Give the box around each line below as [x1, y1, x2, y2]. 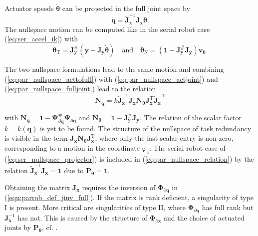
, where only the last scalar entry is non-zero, [95, 133, 234, 143]
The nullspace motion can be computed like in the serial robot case [4, 23, 210, 34]
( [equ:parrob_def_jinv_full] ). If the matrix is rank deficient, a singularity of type [4, 192, 254, 203]
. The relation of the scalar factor [140, 112, 242, 122]
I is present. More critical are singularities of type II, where [4, 202, 186, 212]
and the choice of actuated [164, 212, 245, 223]
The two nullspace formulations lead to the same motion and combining [4, 63, 224, 74]
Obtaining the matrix [4, 182, 70, 192]
